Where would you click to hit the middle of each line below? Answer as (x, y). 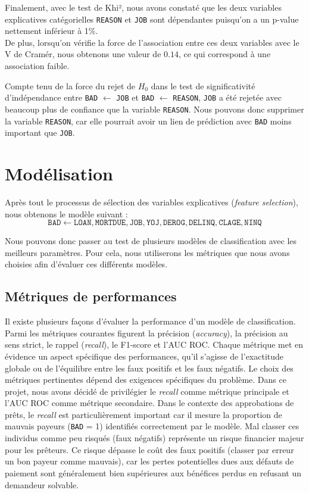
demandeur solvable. (42, 484)
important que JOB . (40, 132)
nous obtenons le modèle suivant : (66, 213)
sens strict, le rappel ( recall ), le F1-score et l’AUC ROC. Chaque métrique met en (154, 344)
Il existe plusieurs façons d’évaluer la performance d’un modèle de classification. (150, 321)
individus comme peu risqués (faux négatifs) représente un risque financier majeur (154, 438)
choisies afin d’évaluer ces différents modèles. (86, 264)
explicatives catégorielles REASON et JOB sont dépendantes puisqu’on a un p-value (152, 19)
